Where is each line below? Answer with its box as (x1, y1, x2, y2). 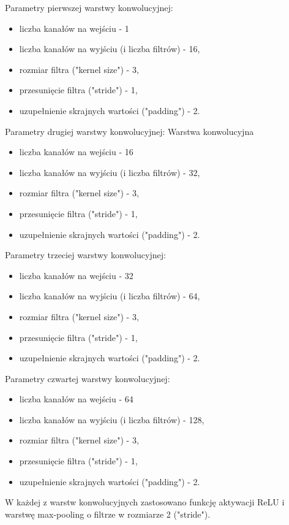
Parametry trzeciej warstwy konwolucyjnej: (5, 248, 166, 261)
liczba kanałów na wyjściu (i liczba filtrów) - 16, (19, 42, 200, 55)
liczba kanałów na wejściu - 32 (19, 269, 133, 282)
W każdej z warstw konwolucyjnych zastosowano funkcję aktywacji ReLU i (5, 496, 285, 508)
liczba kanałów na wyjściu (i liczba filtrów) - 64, (19, 289, 200, 302)
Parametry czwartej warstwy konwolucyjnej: (5, 372, 170, 385)
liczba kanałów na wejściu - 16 (19, 145, 133, 158)
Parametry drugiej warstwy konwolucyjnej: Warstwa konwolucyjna (5, 125, 254, 137)
